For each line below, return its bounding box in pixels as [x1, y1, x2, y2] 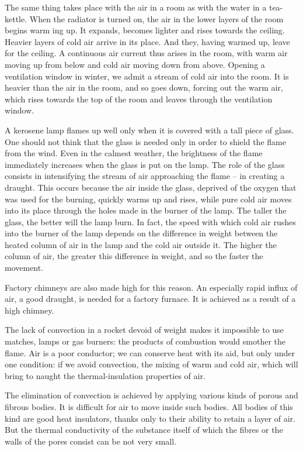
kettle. [5, 12, 27, 25]
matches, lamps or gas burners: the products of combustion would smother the [5, 335, 285, 347]
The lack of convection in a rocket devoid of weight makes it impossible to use [5, 323, 284, 336]
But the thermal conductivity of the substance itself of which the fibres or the [5, 424, 283, 436]
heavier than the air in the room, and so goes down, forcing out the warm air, [5, 81, 283, 94]
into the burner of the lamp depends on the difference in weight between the [5, 227, 278, 239]
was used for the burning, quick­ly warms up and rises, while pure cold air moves [5, 192, 292, 205]
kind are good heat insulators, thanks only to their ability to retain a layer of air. [5, 412, 295, 424]
